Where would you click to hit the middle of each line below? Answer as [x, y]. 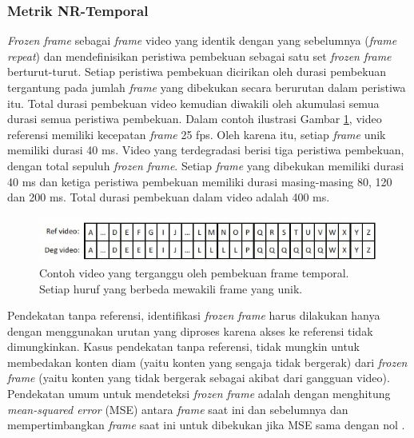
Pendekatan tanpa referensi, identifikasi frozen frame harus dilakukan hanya [194, 315]
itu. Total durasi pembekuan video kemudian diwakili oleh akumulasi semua [193, 103]
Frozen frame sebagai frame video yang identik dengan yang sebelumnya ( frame [202, 40]
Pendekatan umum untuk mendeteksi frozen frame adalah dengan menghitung [199, 394]
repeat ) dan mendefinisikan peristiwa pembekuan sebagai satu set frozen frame [199, 56]
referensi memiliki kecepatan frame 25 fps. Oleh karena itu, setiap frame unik [197, 134]
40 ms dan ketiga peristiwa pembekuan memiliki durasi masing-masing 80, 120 [200, 181]
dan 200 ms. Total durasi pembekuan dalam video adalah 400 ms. [169, 197]
